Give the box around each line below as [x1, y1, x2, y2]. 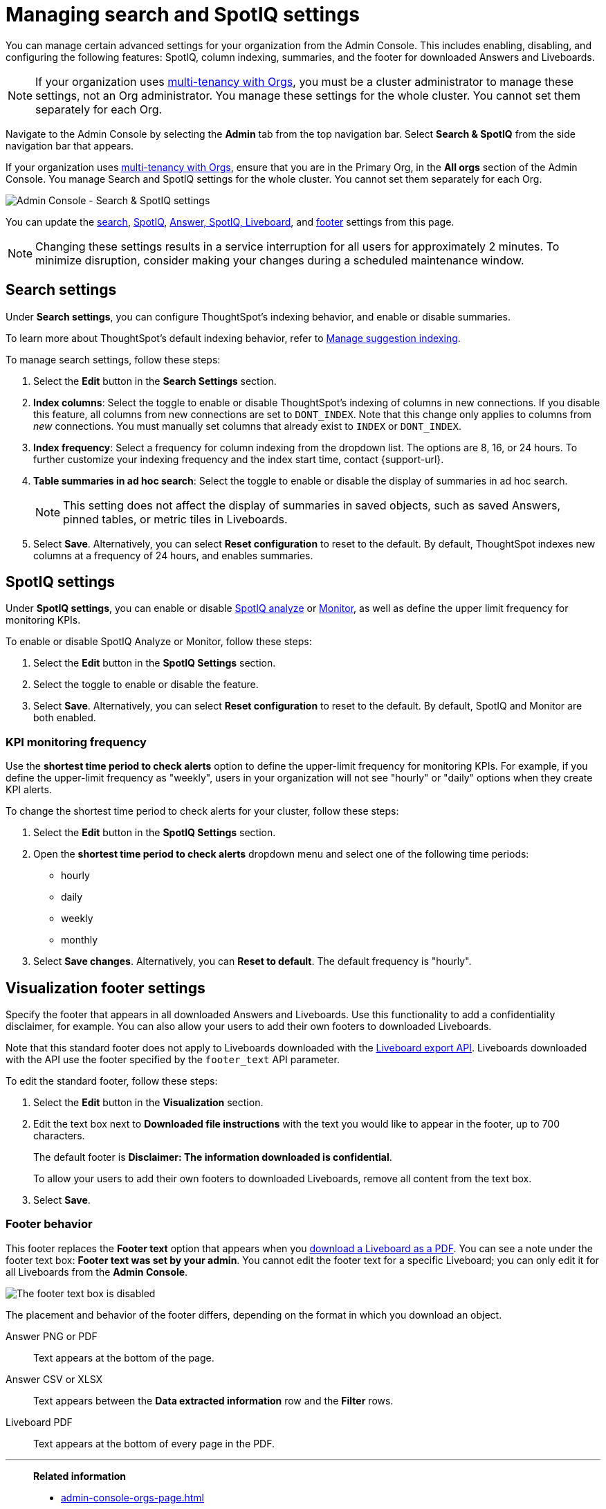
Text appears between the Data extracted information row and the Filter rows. [33, 1394, 394, 1407]
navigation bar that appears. [6, 139, 134, 152]
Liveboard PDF [6, 1416, 73, 1428]
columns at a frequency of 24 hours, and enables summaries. [33, 549, 313, 561]
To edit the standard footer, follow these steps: [6, 1075, 218, 1087]
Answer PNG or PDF [6, 1330, 98, 1342]
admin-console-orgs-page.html [61, 1491, 204, 1503]
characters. [33, 1130, 85, 1142]
